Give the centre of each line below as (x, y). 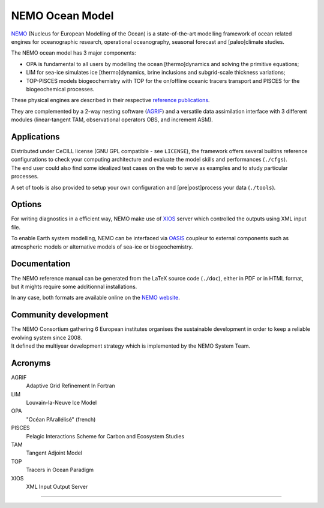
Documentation (41, 264)
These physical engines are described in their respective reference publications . (110, 100)
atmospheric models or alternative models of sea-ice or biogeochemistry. (102, 247)
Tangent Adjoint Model (54, 453)
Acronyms (31, 363)
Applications (35, 137)
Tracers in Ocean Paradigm (60, 470)
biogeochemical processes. (60, 89)
